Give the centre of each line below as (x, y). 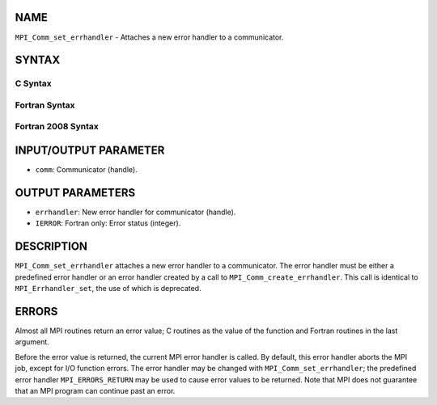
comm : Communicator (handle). (86, 170)
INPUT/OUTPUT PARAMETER (90, 151)
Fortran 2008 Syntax (57, 127)
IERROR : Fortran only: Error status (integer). (108, 223)
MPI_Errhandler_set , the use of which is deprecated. (108, 289)
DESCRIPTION (51, 247)
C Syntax (33, 83)
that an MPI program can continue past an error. (95, 390)
